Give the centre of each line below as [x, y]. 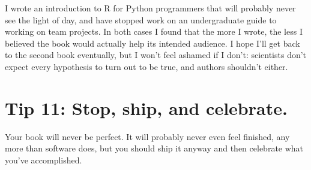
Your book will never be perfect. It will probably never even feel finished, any [147, 136]
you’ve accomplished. [44, 160]
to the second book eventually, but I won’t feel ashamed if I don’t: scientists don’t [156, 55]
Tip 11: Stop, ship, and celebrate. [146, 107]
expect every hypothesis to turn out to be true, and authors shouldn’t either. [146, 66]
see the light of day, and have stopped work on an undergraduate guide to [141, 19]
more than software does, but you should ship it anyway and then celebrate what [154, 148]
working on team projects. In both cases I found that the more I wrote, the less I [154, 31]
